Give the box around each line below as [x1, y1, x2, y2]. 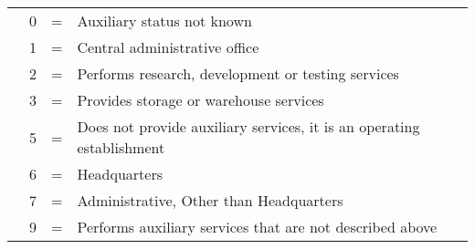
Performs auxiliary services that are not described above [77, 216, 438, 237]
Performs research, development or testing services [77, 63, 399, 84]
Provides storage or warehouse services [77, 89, 324, 110]
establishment [77, 137, 165, 158]
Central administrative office [77, 36, 259, 57]
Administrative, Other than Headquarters [77, 190, 343, 211]
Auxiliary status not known [77, 10, 252, 31]
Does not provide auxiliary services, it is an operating [77, 116, 420, 137]
